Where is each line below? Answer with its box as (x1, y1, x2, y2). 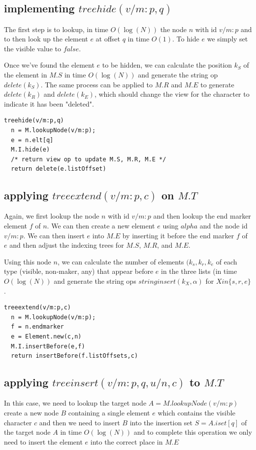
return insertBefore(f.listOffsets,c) (11, 352, 138, 360)
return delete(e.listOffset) (11, 165, 106, 173)
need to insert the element (4, 436, 83, 447)
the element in (4, 69, 47, 79)
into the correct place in (90, 436, 163, 447)
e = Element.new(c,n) (11, 333, 82, 340)
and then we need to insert (39, 417, 120, 427)
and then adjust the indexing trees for (9, 240, 124, 250)
